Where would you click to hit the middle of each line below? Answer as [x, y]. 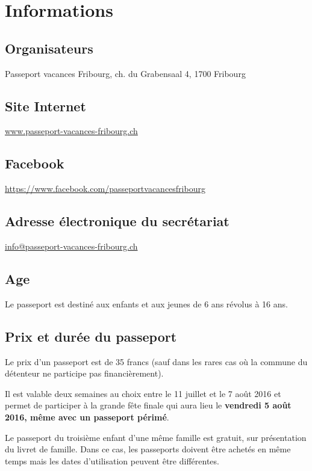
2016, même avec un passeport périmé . [87, 417]
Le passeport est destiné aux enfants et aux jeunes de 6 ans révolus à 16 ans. [146, 303]
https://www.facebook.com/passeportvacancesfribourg [105, 189]
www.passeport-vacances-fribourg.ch [71, 131]
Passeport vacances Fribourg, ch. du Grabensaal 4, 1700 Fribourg [125, 73]
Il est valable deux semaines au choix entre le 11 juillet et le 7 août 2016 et [143, 393]
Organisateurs [49, 48]
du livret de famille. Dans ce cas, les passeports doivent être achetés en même [148, 449]
